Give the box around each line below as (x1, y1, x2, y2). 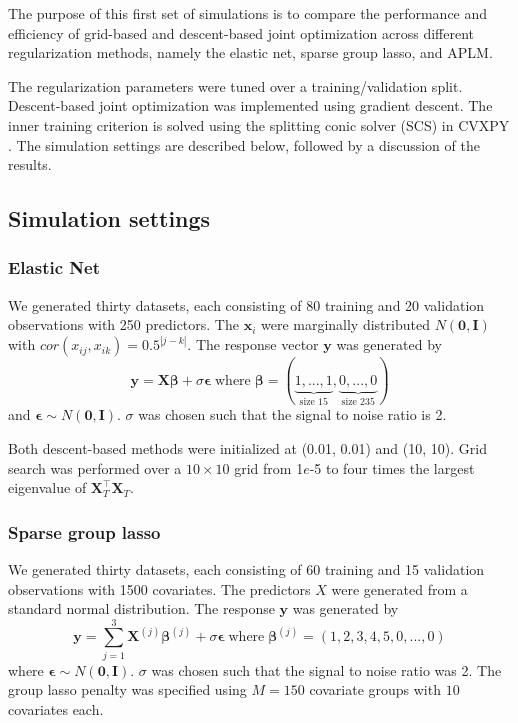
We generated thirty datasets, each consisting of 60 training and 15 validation (8, 558, 485, 579)
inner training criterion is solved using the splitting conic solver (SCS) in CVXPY (8, 114, 510, 135)
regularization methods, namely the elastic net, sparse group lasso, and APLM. (8, 42, 493, 63)
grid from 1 (234, 457, 304, 478)
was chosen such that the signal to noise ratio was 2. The (151, 659, 502, 680)
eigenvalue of (8, 477, 87, 498)
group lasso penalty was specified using (8, 679, 247, 700)
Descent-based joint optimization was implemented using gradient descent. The (8, 95, 493, 116)
